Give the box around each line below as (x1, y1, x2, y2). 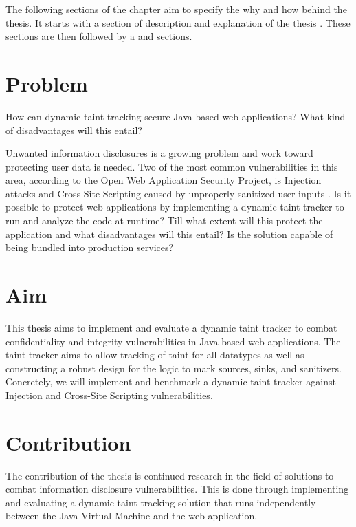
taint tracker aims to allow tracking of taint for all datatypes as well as (5, 347, 304, 362)
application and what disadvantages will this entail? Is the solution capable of (5, 226, 333, 241)
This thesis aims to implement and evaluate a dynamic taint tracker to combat (5, 320, 337, 334)
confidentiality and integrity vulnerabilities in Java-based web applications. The (5, 334, 341, 348)
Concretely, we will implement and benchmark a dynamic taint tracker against (5, 374, 336, 389)
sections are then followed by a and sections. (5, 29, 192, 43)
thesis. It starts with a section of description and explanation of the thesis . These (5, 15, 351, 30)
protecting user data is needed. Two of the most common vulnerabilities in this (5, 159, 338, 173)
